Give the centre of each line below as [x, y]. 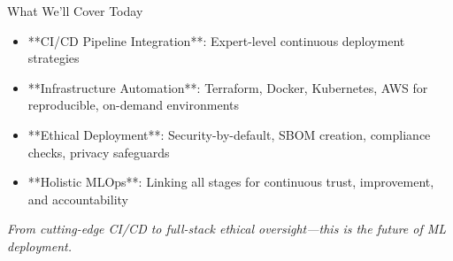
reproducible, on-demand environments [134, 105]
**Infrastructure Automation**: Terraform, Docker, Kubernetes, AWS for [228, 87]
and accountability [78, 199]
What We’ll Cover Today [75, 11]
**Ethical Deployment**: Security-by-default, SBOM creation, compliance [229, 134]
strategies [54, 58]
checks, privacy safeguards [99, 152]
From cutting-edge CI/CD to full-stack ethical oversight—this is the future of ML [227, 229]
